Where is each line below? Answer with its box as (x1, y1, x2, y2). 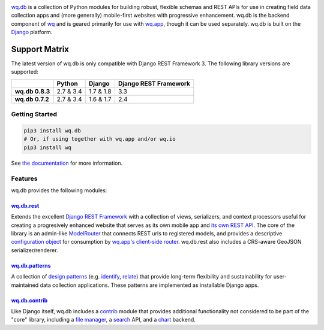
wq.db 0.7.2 (14, 95, 49, 103)
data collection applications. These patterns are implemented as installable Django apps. (40, 281, 259, 289)
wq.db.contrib (11, 296, 48, 304)
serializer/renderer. (11, 246, 58, 254)
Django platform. (11, 29, 53, 36)
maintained (11, 281, 39, 289)
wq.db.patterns (11, 262, 51, 269)
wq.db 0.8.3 (14, 87, 50, 95)
